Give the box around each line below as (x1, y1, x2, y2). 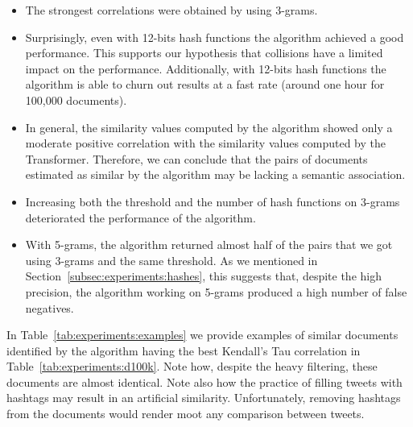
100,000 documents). (25, 91, 127, 108)
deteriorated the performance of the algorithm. (25, 209, 256, 226)
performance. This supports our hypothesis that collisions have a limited (25, 44, 383, 61)
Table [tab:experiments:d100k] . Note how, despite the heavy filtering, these (6, 358, 378, 375)
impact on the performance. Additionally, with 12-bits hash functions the (25, 60, 386, 77)
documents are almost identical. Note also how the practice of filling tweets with (6, 373, 403, 390)
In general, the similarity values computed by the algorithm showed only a (25, 118, 393, 135)
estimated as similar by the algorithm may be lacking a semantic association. (25, 166, 406, 183)
